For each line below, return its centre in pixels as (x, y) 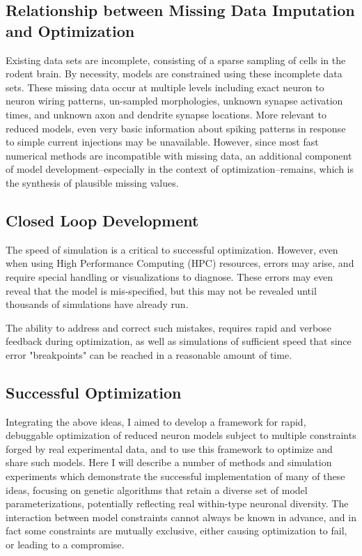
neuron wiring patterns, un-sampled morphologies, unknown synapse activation (174, 101)
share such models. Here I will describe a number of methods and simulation (169, 462)
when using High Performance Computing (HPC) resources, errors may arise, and (180, 263)
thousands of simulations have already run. (97, 304)
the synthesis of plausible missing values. (92, 182)
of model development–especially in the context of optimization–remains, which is (180, 169)
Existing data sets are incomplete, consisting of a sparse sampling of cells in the (176, 60)
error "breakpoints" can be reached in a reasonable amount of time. (149, 354)
